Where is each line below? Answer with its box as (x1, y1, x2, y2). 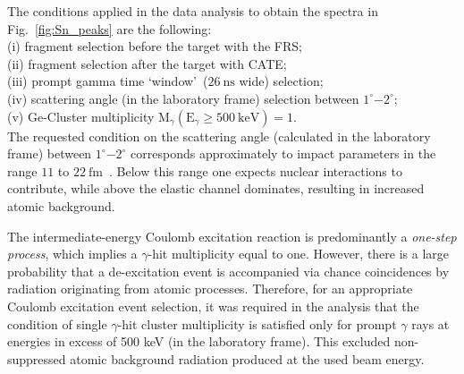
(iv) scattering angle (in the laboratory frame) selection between (7, 89, 359, 107)
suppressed (7, 349, 66, 368)
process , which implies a (7, 244, 138, 263)
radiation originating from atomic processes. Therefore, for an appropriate (7, 279, 413, 298)
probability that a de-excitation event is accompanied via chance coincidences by (7, 261, 450, 280)
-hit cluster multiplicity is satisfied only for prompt (117, 314, 397, 333)
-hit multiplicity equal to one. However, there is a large (148, 244, 450, 263)
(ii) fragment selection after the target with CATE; (7, 54, 287, 72)
